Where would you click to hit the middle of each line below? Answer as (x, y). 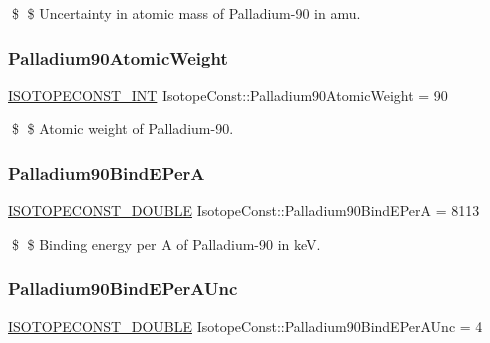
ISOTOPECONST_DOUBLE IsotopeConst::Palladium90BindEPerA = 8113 (244, 210)
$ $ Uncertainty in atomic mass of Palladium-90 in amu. (186, 13)
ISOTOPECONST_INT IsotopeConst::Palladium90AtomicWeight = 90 (228, 94)
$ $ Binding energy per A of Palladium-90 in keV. (166, 243)
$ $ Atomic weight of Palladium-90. (122, 128)
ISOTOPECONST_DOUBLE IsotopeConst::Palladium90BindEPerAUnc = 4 (245, 325)
